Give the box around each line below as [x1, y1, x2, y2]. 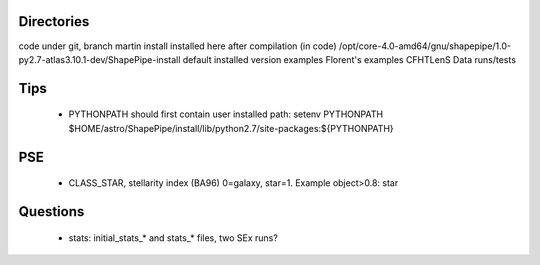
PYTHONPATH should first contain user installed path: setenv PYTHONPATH [68, 108, 384, 120]
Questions [18, 203, 85, 220]
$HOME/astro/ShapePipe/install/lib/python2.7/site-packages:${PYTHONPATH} [68, 122, 394, 134]
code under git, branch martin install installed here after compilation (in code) [18, 40, 337, 52]
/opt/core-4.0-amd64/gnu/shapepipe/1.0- [338, 40, 512, 52]
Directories [18, 13, 90, 30]
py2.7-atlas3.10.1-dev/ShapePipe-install [18, 53, 181, 65]
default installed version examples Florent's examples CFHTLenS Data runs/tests [182, 53, 517, 65]
